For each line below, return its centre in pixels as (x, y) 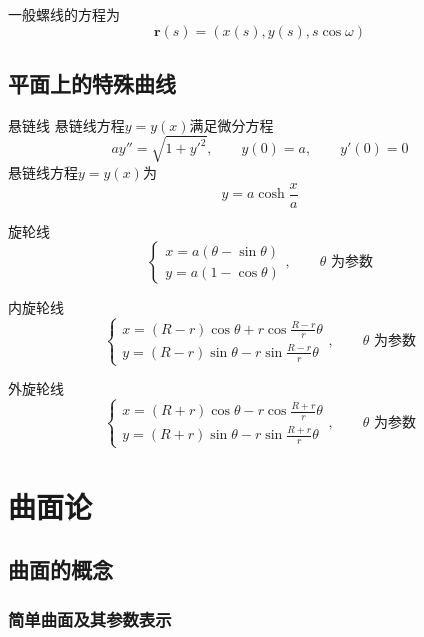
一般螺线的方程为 (64, 14)
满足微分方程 (231, 124)
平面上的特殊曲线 (92, 82)
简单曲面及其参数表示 (90, 618)
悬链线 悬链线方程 (66, 124)
